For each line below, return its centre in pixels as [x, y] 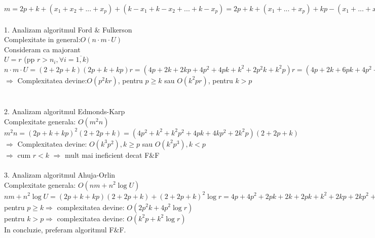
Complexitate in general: [42, 39]
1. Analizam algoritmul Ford [48, 29]
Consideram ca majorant [42, 49]
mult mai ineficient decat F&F [112, 155]
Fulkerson [117, 29]
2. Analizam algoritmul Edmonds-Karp [65, 111]
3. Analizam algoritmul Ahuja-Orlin [60, 174]
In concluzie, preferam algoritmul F [59, 229]
